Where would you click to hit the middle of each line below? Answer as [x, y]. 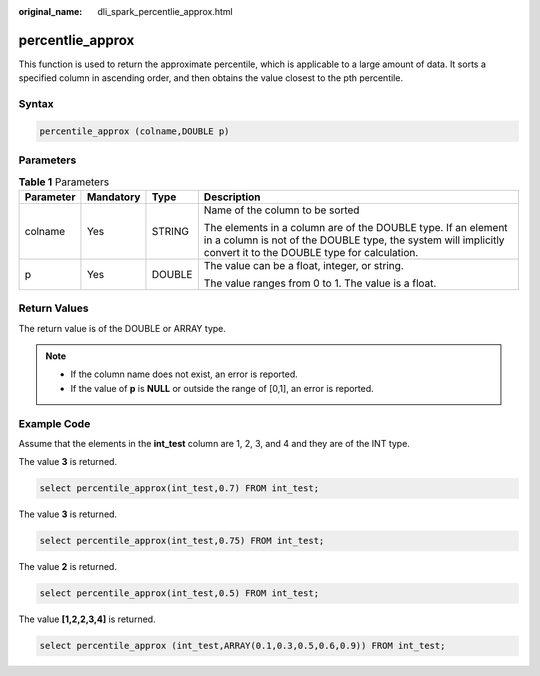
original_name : [50, 11]
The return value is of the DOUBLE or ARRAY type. [122, 328]
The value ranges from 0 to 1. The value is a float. [320, 283]
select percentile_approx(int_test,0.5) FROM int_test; [179, 593]
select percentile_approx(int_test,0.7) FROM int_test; [179, 488]
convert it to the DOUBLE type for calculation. [311, 252]
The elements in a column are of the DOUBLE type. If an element [356, 227]
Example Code [54, 423]
